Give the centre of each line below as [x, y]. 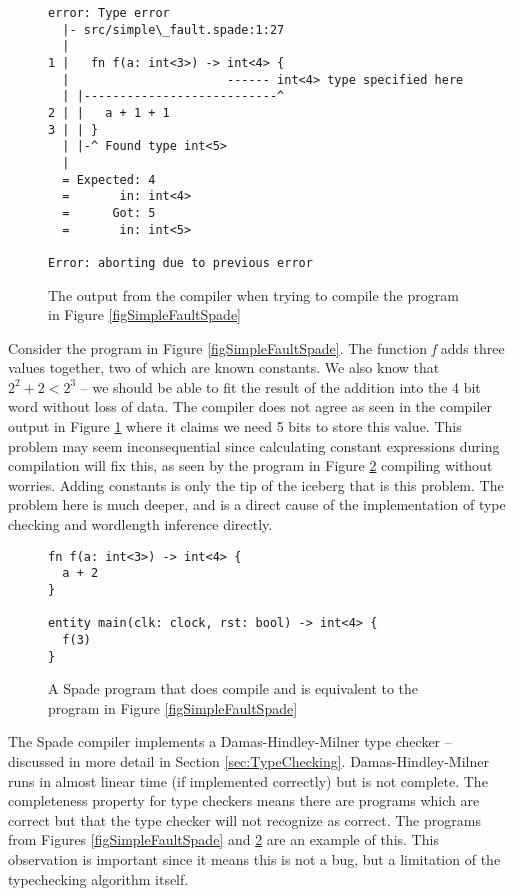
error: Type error [109, 13]
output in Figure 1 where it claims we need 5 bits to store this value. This [235, 426]
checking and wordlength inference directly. [140, 524]
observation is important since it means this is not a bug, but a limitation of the [254, 858]
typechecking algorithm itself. [98, 878]
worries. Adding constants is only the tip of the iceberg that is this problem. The [256, 484]
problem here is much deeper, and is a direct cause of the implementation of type [257, 504]
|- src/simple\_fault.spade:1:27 [173, 29]
